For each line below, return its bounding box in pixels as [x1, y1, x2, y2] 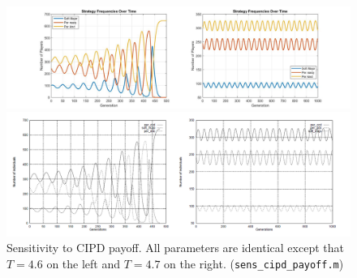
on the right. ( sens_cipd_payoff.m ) [164, 254, 344, 272]
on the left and [46, 254, 121, 272]
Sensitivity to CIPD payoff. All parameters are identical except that [6, 239, 344, 256]
